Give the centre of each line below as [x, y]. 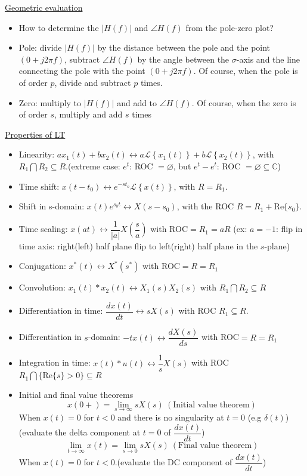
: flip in [289, 229]
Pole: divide [40, 47]
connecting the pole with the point [82, 71]
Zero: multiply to [50, 102]
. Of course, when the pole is [246, 71]
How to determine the [59, 27]
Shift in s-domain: [52, 206]
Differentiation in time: [61, 310]
